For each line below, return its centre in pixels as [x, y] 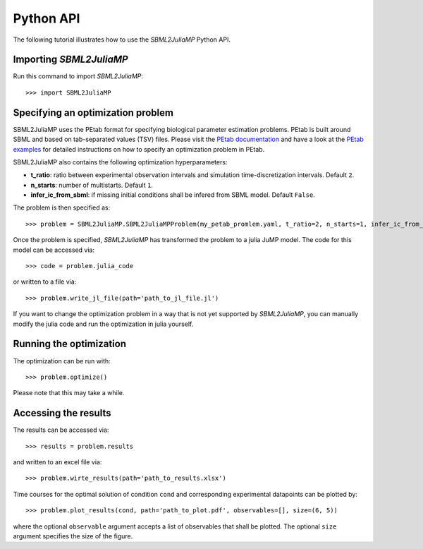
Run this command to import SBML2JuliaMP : [78, 76]
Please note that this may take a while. [69, 393]
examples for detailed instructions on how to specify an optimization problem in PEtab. [139, 149]
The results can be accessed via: [61, 430]
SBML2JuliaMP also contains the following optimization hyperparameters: [120, 162]
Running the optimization [70, 344]
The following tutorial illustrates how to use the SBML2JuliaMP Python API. [122, 40]
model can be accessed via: [54, 250]
